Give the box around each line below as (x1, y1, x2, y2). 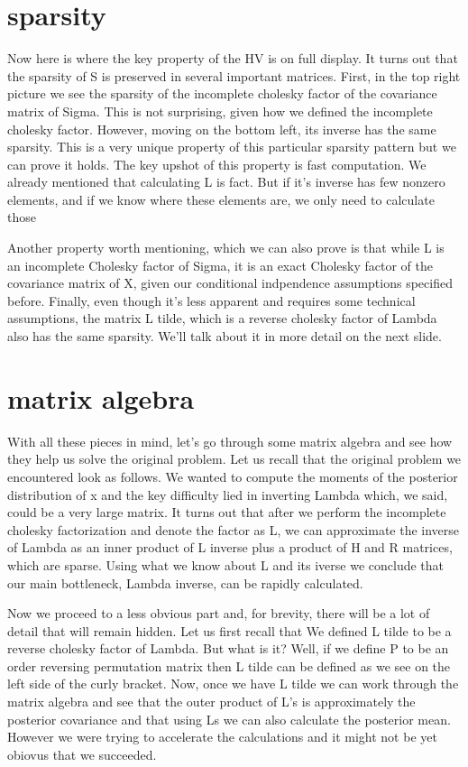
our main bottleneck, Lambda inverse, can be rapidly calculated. (7, 573, 363, 592)
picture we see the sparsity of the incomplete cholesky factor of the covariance (7, 84, 437, 103)
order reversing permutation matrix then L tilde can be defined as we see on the (7, 656, 451, 675)
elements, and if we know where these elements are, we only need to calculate (7, 189, 435, 208)
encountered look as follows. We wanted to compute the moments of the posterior (7, 467, 458, 485)
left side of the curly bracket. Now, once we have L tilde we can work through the (7, 674, 459, 693)
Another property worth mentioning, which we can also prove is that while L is (7, 238, 445, 257)
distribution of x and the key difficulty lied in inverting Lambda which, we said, (7, 485, 448, 504)
